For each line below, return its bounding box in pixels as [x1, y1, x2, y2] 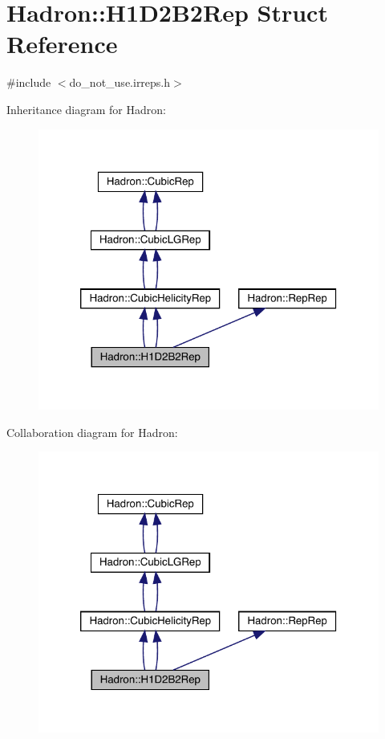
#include [6, 74, 51, 91]
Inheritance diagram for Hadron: [6, 100, 166, 117]
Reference [6, 27, 118, 60]
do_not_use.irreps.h [69, 74, 171, 91]
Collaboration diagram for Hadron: [6, 423, 178, 440]
